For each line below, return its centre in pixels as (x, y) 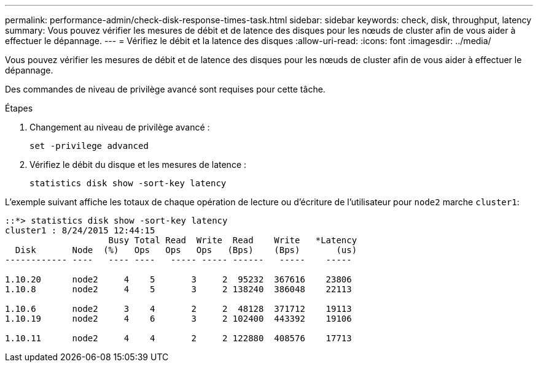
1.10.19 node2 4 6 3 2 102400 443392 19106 (178, 319)
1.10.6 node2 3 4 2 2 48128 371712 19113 (178, 309)
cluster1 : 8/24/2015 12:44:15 (80, 230)
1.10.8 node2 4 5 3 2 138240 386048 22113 (178, 289)
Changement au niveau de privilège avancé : (120, 127)
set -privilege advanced (89, 146)
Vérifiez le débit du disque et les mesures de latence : (138, 165)
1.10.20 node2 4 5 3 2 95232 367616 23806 (178, 279)
